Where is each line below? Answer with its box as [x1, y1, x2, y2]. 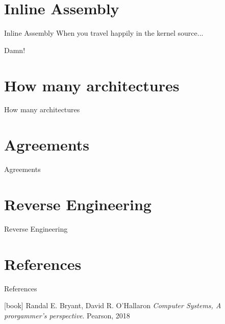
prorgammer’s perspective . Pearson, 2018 [4, 310, 130, 320]
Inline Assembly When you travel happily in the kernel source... [4, 28, 204, 38]
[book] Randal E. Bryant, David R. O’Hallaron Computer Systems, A [4, 300, 221, 311]
